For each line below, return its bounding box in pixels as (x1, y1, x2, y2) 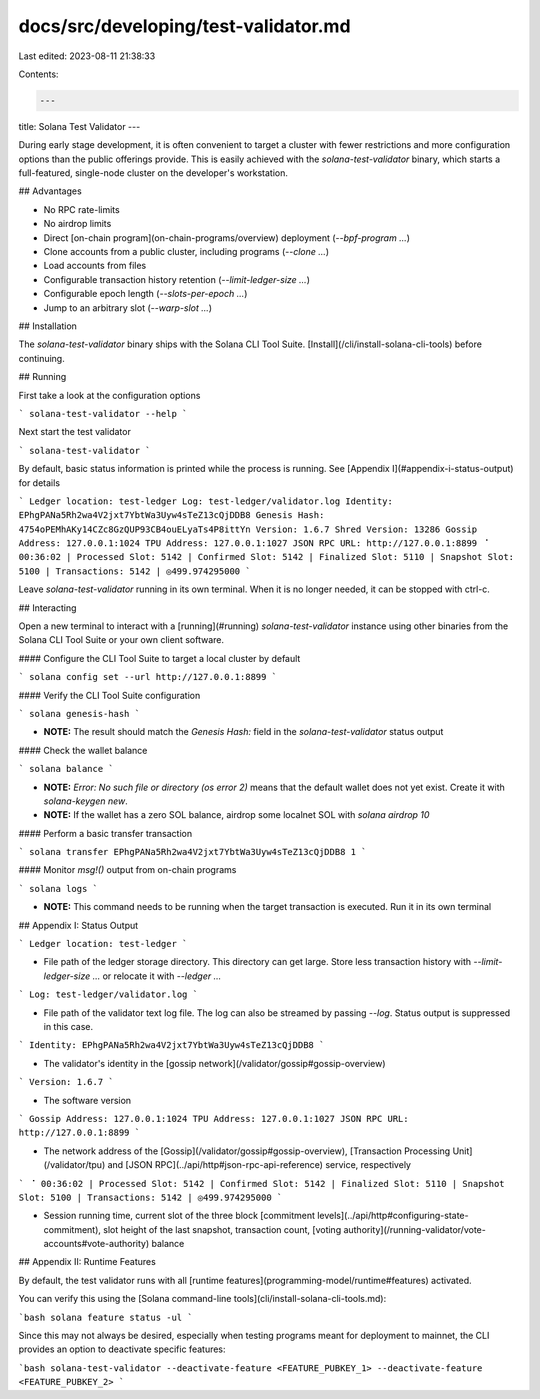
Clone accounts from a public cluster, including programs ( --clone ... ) (43, 246, 330, 258)
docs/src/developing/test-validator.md (18, 15, 351, 37)
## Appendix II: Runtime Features (18, 1256, 157, 1268)
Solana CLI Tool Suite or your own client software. (18, 634, 225, 646)
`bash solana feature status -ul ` (18, 1311, 194, 1323)
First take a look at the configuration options (18, 389, 201, 401)
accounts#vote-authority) (43, 1238, 150, 1250)
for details (18, 476, 60, 489)
